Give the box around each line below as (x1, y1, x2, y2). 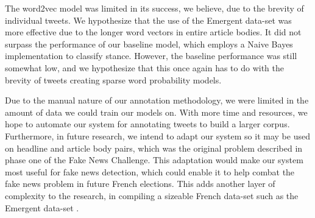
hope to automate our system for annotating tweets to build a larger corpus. (5, 118, 290, 130)
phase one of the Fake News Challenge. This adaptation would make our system (5, 153, 303, 166)
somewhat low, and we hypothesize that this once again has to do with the (5, 61, 284, 74)
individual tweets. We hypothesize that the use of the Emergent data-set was (5, 13, 292, 26)
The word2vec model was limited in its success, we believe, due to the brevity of (5, 2, 304, 14)
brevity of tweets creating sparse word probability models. (5, 73, 222, 86)
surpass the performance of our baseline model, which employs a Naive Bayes (5, 37, 293, 50)
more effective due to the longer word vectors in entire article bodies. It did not (5, 26, 302, 38)
